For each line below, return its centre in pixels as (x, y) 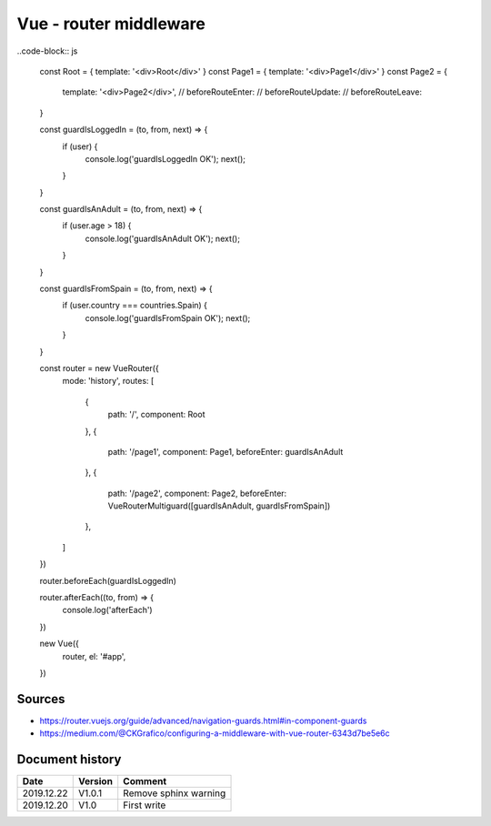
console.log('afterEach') (108, 610)
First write (145, 805)
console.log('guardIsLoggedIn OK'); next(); (165, 158)
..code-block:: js (47, 51)
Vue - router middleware (111, 24)
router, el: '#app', (94, 656)
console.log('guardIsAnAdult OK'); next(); (163, 238)
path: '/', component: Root (156, 415)
